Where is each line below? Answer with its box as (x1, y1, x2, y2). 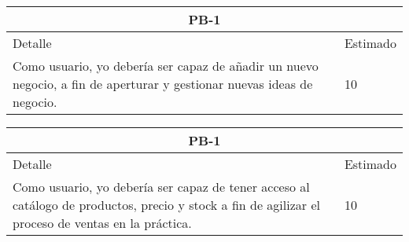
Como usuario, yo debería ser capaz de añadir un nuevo (13, 57, 319, 75)
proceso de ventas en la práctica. (13, 214, 192, 232)
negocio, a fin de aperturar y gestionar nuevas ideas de (13, 75, 313, 93)
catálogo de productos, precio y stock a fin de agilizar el (13, 196, 320, 214)
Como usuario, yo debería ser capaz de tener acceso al (13, 178, 310, 196)
